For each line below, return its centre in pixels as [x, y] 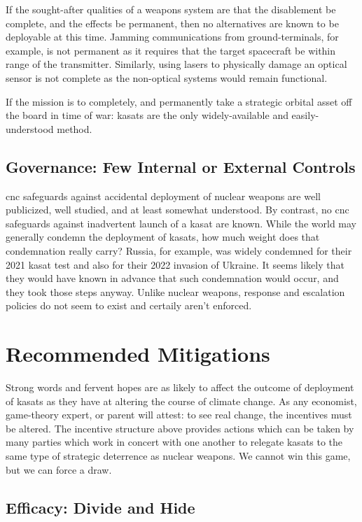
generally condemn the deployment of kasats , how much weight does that [163, 237]
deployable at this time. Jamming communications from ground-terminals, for [172, 37]
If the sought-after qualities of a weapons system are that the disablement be [171, 9]
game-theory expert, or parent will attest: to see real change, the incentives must [179, 415]
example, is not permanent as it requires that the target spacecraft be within [171, 50]
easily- [305, 115]
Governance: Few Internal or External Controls [181, 166]
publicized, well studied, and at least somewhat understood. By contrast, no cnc [177, 210]
